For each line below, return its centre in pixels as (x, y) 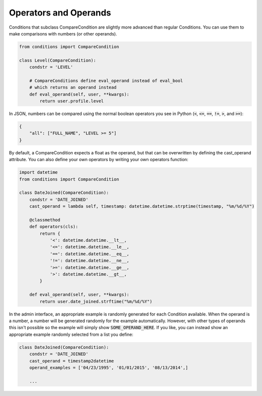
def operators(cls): (54, 227)
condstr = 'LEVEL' (51, 67)
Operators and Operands (60, 13)
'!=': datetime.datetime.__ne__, (90, 261)
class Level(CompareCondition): (58, 60)
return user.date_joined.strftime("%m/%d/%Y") (96, 301)
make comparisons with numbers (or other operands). (63, 33)
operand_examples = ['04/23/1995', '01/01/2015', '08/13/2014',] (109, 367)
